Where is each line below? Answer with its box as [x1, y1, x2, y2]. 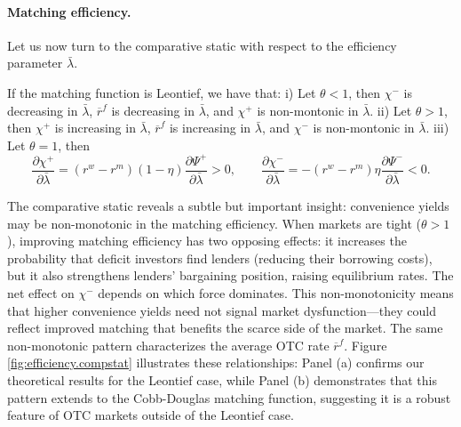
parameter [7, 53, 63, 72]
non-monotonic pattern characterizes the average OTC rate [7, 335, 330, 354]
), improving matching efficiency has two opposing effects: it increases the [7, 231, 407, 250]
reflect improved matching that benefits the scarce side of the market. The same [7, 318, 443, 337]
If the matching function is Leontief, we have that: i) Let [7, 83, 316, 101]
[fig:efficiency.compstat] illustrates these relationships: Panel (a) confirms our [7, 353, 425, 372]
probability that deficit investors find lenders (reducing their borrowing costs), [7, 248, 433, 267]
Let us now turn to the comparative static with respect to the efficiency [7, 36, 397, 54]
